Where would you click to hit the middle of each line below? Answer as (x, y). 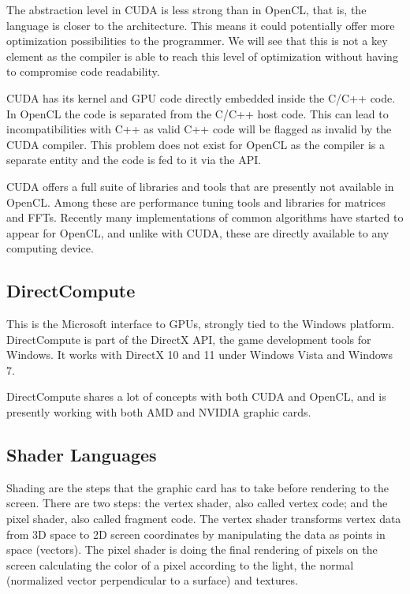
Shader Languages (82, 455)
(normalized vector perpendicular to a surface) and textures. (152, 580)
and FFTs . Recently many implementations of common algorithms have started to (205, 217)
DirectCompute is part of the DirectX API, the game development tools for (189, 339)
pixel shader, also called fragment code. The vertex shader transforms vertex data (204, 519)
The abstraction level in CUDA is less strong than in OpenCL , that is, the (186, 9)
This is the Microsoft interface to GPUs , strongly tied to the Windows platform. (201, 324)
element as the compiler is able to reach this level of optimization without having (202, 56)
